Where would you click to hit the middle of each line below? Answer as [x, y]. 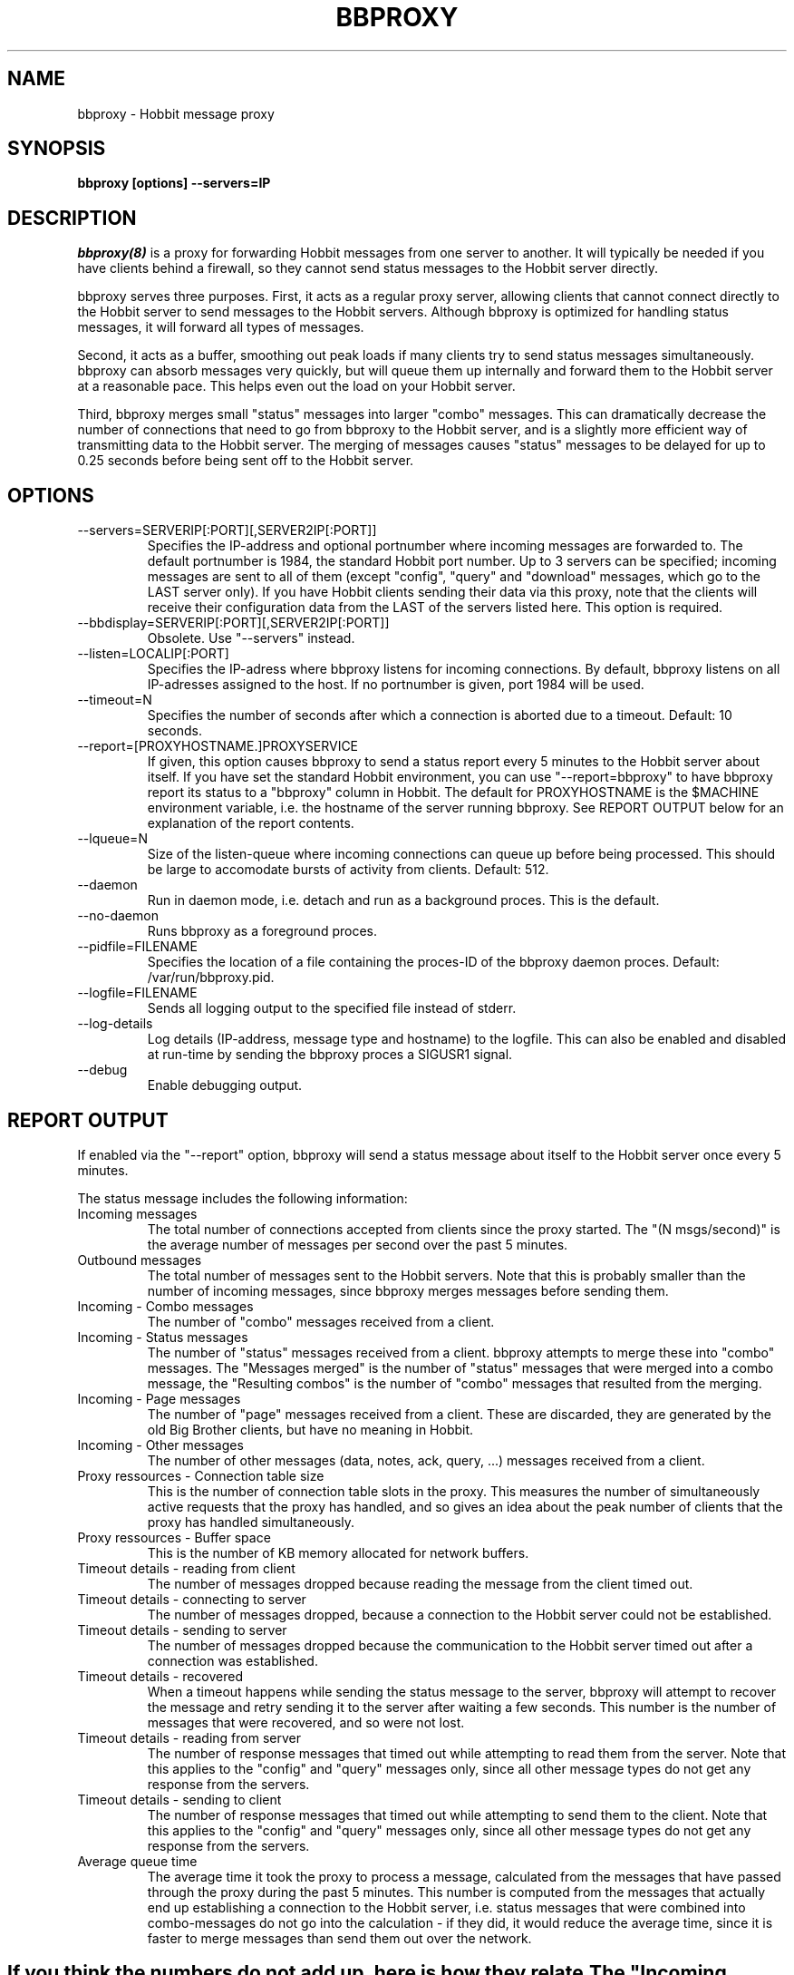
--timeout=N [115, 700]
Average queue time [137, 1861]
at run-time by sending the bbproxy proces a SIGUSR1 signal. [330, 1055]
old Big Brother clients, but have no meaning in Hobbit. [310, 1429]
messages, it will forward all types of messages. [221, 327]
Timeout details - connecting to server [192, 1599]
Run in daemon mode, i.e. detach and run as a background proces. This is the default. [403, 900]
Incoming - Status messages [163, 1337]
